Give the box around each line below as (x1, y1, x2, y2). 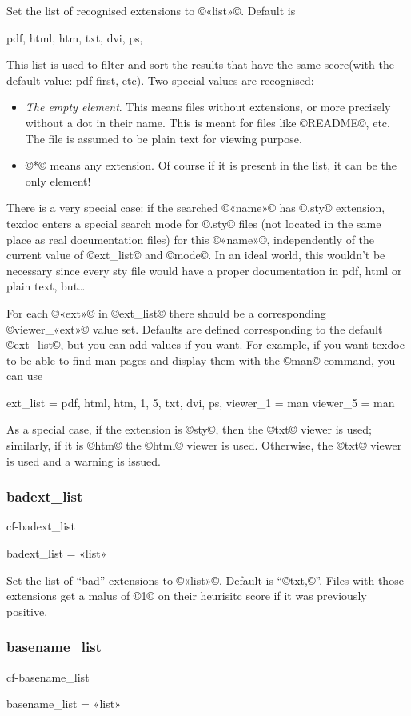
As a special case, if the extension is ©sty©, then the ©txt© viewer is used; (6, 421, 372, 438)
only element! (25, 172, 91, 189)
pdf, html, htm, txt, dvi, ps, (6, 29, 143, 46)
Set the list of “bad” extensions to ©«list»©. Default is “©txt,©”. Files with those (6, 571, 404, 588)
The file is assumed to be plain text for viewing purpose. (25, 130, 302, 146)
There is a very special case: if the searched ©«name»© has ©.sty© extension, (6, 199, 385, 216)
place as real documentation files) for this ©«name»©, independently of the (6, 230, 375, 247)
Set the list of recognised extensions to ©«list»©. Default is (6, 2, 296, 18)
